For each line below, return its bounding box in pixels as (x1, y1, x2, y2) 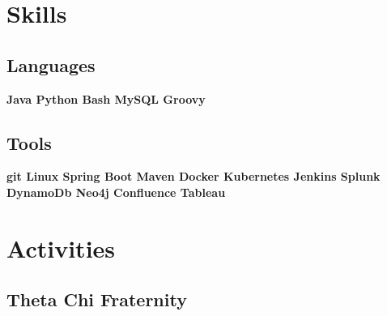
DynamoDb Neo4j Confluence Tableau (6, 183, 226, 200)
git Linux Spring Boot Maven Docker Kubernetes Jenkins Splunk (6, 168, 381, 185)
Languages (6, 52, 96, 77)
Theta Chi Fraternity (6, 287, 187, 312)
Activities (6, 231, 116, 264)
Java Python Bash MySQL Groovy (6, 90, 206, 107)
